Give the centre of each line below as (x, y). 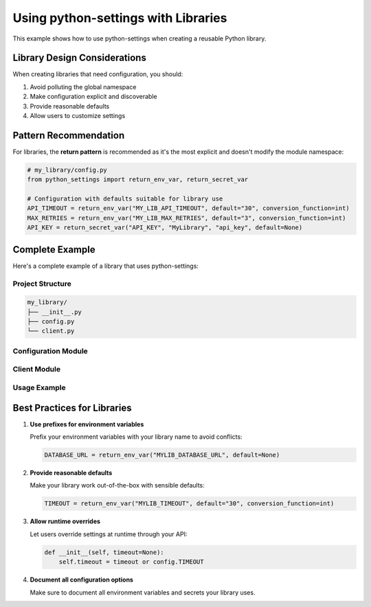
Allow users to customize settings (78, 116)
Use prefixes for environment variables (87, 424)
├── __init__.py (55, 312)
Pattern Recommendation (69, 135)
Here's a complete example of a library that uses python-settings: (106, 266)
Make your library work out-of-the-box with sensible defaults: (117, 485)
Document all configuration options (82, 580)
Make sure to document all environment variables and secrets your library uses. (143, 592)
